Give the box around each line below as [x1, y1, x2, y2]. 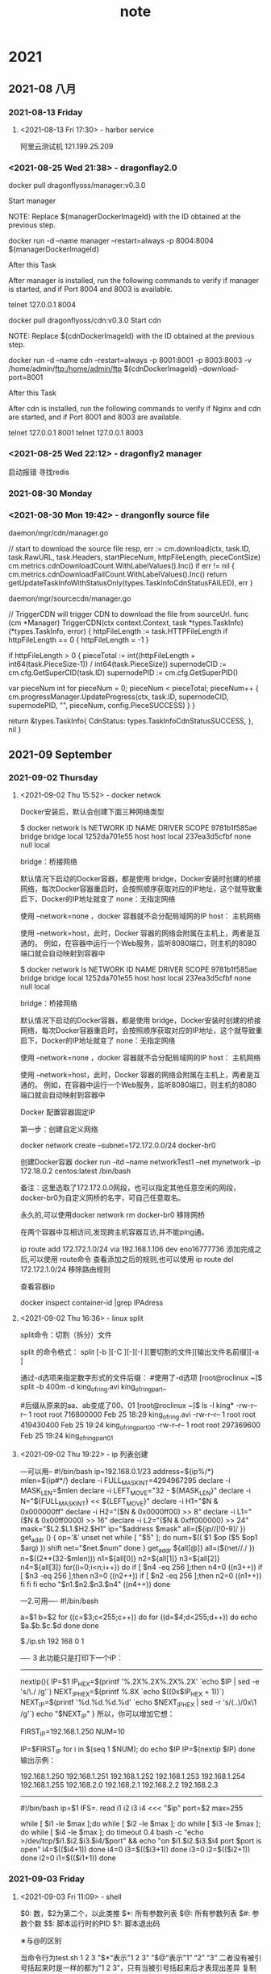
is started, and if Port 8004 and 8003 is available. [8, 285, 173, 294]
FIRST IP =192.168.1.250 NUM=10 [19, 1726, 125, 1738]
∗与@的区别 [19, 1935, 62, 1945]
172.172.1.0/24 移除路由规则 [19, 1264, 111, 1274]
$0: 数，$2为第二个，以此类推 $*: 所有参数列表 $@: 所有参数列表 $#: [19, 1908, 251, 1918]
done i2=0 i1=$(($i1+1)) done [19, 1853, 117, 1863]
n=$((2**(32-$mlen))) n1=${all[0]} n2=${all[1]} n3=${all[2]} [19, 1553, 220, 1563]
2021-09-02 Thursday [8, 773, 98, 783]
